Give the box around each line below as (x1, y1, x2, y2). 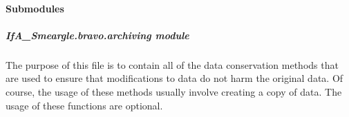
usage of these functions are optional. (6, 98, 163, 112)
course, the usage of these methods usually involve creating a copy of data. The (6, 84, 342, 98)
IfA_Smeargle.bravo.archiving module (6, 28, 189, 42)
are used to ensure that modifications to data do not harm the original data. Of (6, 71, 343, 85)
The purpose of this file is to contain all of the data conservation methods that (6, 57, 339, 72)
